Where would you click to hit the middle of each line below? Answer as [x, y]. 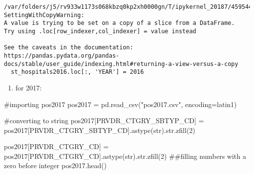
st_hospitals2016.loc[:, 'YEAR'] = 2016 [77, 72]
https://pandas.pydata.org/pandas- [62, 55]
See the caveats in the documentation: [69, 48]
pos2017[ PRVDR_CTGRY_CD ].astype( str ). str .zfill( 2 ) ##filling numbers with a [125, 156]
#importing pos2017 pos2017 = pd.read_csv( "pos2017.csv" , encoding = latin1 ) [120, 104]
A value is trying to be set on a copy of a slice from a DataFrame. [119, 23]
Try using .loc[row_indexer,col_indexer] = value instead [100, 31]
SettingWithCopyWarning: [44, 15]
